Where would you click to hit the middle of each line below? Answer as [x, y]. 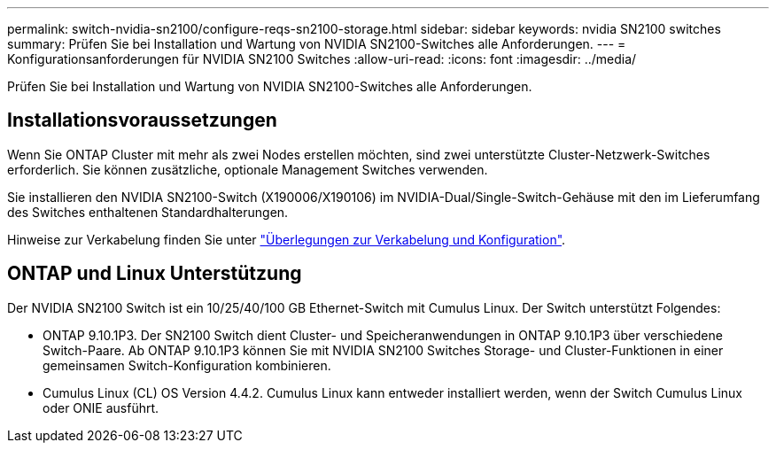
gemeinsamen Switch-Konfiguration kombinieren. [187, 365]
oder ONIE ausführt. [101, 407]
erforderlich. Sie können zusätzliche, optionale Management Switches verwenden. [248, 169]
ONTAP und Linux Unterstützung [155, 274]
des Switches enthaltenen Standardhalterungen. [148, 212]
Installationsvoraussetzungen [142, 120]
